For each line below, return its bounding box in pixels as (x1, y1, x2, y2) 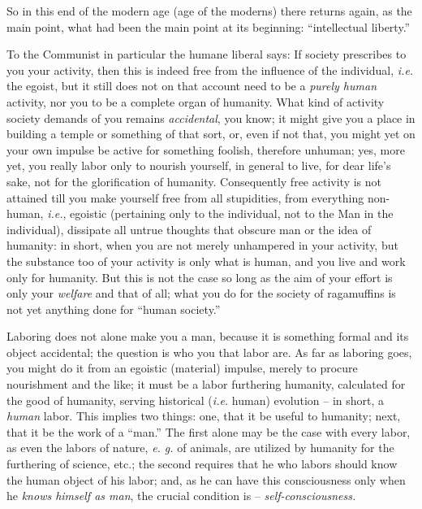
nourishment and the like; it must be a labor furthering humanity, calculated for (6, 376, 406, 393)
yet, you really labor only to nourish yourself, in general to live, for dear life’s (6, 157, 391, 174)
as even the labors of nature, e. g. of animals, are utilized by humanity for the (6, 439, 394, 456)
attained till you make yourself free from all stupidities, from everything (6, 189, 364, 206)
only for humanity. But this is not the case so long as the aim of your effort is (6, 268, 393, 285)
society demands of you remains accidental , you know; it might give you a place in (6, 109, 416, 126)
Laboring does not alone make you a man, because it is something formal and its (6, 328, 409, 345)
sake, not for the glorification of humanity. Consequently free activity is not (6, 172, 381, 189)
